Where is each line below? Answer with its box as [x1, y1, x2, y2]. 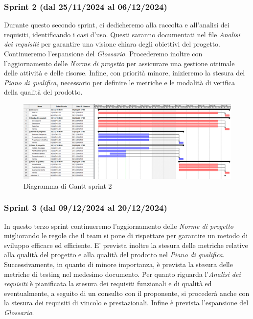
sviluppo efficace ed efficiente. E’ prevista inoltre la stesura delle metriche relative [4, 240, 248, 250]
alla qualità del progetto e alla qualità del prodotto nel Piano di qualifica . [4, 249, 225, 260]
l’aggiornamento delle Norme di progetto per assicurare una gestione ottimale [4, 58, 235, 68]
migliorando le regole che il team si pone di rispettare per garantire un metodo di [4, 230, 248, 241]
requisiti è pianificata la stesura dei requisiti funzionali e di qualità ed [4, 278, 212, 289]
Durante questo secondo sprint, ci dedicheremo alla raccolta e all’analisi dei [4, 20, 230, 30]
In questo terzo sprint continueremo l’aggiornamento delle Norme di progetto [4, 221, 234, 231]
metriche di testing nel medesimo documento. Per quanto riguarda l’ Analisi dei [4, 269, 241, 279]
